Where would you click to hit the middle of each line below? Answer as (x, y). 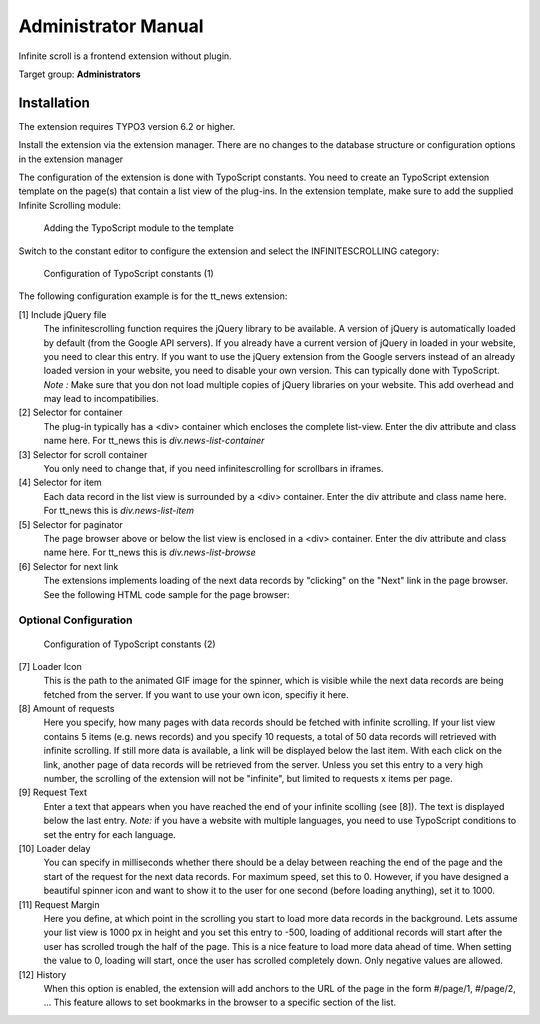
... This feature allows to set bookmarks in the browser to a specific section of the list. (220, 1002)
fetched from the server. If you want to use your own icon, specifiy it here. (196, 694)
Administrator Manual (111, 26)
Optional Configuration (75, 620)
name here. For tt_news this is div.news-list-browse (149, 552)
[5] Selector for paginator (71, 524)
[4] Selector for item (60, 482)
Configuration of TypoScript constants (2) (129, 644)
